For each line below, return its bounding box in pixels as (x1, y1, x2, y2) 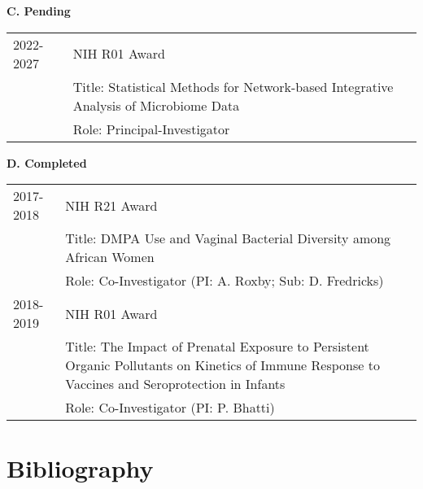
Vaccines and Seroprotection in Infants (65, 374, 286, 394)
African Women (65, 247, 155, 267)
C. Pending (7, 2, 71, 19)
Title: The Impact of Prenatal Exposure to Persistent (65, 337, 369, 356)
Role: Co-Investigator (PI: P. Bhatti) (65, 398, 275, 417)
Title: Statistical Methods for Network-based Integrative (72, 76, 394, 96)
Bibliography (7, 452, 154, 485)
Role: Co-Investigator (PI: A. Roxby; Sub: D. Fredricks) (65, 271, 384, 290)
